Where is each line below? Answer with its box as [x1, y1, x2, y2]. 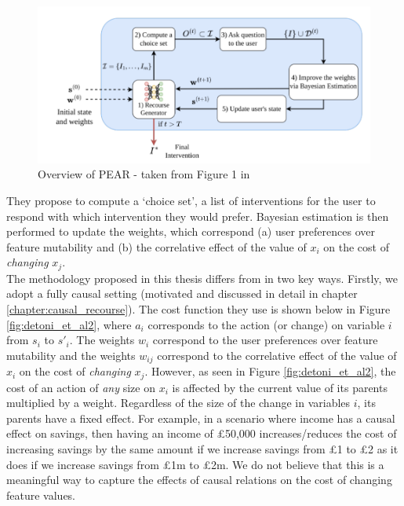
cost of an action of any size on [6, 379, 155, 395]
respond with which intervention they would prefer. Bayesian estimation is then [6, 207, 389, 224]
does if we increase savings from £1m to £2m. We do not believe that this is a [6, 456, 384, 472]
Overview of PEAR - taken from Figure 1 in [38, 166, 250, 182]
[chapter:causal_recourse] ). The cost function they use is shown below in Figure [6, 300, 391, 317]
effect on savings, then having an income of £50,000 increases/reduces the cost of [6, 425, 397, 442]
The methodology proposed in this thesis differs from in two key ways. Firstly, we [6, 269, 399, 286]
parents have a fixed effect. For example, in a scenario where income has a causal [6, 409, 395, 426]
